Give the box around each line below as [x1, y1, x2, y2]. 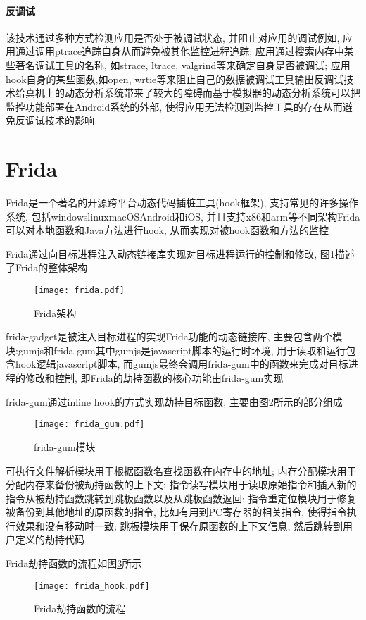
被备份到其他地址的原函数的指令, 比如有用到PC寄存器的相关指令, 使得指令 [6, 504, 347, 519]
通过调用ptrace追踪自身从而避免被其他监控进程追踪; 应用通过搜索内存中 [15, 44, 344, 58]
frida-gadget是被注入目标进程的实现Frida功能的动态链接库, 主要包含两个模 [6, 329, 343, 344]
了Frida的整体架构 [6, 260, 88, 275]
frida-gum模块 [34, 439, 96, 454]
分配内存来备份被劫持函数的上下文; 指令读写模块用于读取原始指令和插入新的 [6, 477, 357, 492]
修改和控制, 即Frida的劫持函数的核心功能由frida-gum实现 [25, 371, 284, 385]
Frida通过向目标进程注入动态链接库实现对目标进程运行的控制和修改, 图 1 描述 [6, 246, 355, 261]
